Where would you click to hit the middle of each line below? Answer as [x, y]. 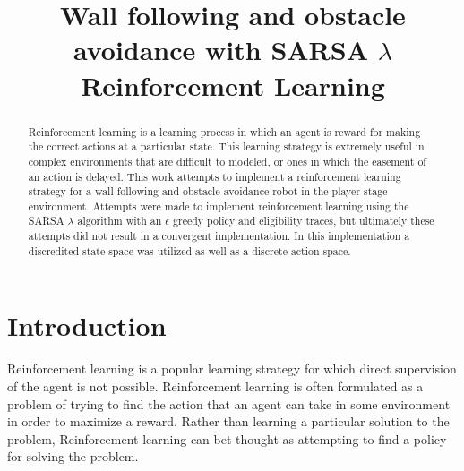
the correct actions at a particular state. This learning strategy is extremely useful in [226, 146]
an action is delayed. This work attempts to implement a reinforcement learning [215, 176]
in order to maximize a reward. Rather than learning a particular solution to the [228, 421]
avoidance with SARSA [220, 50]
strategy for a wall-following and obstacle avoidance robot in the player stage [208, 191]
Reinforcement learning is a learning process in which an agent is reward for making [224, 131]
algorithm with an [120, 221]
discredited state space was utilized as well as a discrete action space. [189, 250]
